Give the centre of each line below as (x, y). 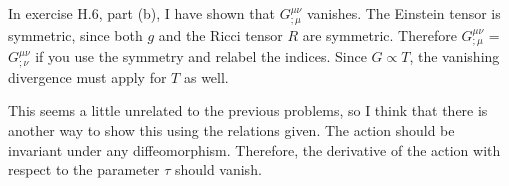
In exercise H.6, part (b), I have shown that (141, 13)
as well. (206, 76)
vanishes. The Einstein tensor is (403, 13)
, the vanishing (454, 56)
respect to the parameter (84, 169)
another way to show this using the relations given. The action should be (231, 129)
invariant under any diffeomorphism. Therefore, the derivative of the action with (254, 149)
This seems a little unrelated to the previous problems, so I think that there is (248, 110)
